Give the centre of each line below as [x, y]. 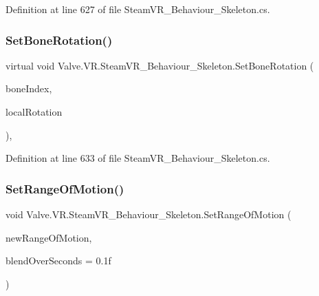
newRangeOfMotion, [49, 237]
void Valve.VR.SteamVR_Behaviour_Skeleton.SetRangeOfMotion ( [148, 214]
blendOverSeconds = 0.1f [58, 261]
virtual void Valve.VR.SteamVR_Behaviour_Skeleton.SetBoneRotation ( [160, 65]
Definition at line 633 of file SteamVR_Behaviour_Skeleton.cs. [138, 158]
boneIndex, [29, 88]
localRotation [34, 112]
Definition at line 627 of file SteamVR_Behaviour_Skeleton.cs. [138, 9]
